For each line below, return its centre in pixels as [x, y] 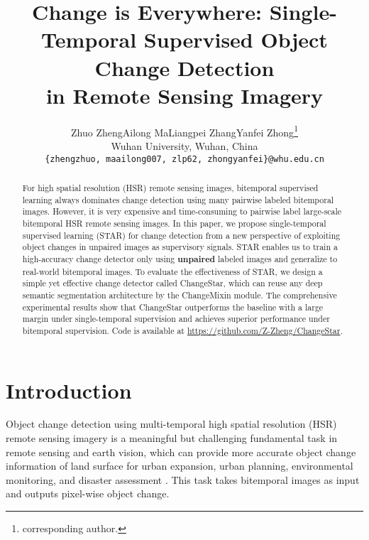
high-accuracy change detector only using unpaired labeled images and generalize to [180, 259]
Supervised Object [236, 39]
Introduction [69, 390]
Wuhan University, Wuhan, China [184, 145]
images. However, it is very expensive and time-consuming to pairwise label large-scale [182, 211]
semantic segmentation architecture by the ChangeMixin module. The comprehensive [180, 295]
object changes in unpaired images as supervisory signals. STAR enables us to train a [180, 247]
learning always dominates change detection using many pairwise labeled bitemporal [178, 199]
